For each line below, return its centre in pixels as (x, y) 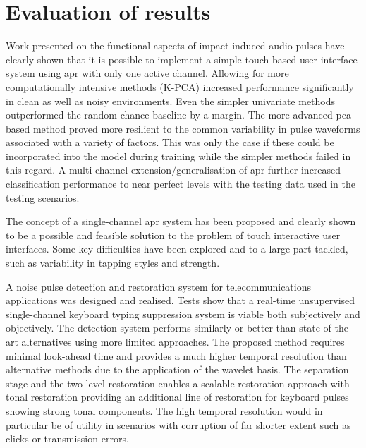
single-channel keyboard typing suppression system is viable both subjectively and (183, 314)
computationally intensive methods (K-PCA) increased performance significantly (180, 86)
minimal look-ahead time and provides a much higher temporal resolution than (176, 355)
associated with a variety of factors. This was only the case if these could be (170, 142)
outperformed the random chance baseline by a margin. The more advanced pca (178, 115)
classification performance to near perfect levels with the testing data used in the (181, 184)
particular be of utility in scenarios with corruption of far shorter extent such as (178, 424)
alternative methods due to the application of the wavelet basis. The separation (177, 369)
